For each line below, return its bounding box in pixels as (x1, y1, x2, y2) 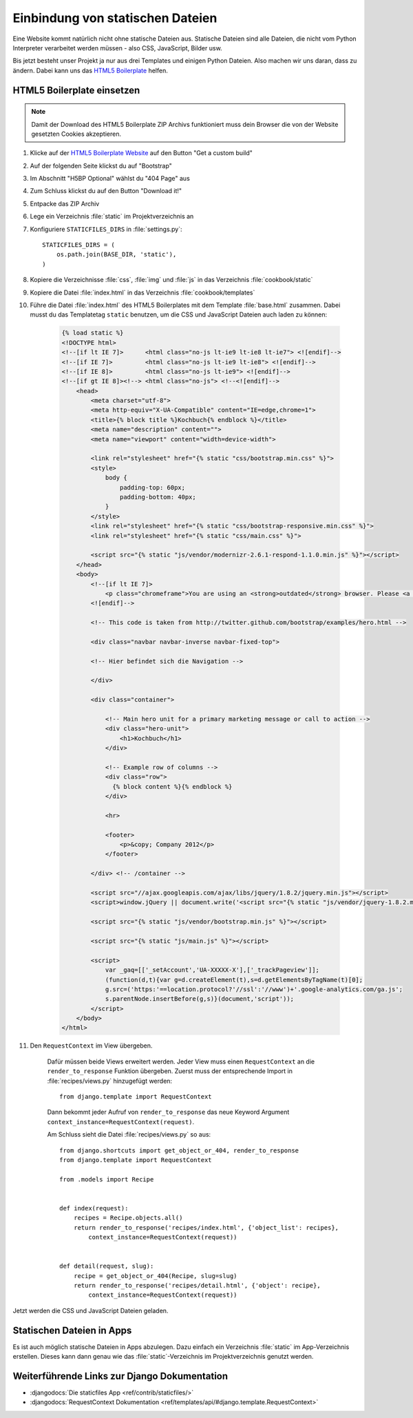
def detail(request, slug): (59, 1262, 154, 1270)
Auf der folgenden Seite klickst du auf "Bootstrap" (30, 161, 172, 170)
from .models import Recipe (59, 1175, 154, 1183)
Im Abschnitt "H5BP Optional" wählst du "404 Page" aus (30, 174, 191, 183)
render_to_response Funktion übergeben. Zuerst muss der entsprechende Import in (47, 1067, 293, 1075)
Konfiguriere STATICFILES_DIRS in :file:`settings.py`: (30, 225, 182, 233)
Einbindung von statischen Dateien (12, 10, 218, 26)
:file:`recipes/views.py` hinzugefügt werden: (47, 1077, 172, 1085)
